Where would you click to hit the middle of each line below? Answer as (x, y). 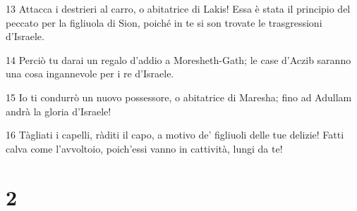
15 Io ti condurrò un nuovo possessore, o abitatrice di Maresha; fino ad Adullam (179, 97)
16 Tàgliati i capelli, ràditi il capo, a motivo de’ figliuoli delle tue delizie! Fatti (175, 135)
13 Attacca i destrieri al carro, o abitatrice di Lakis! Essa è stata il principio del (178, 8)
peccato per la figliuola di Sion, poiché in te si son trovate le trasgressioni (164, 22)
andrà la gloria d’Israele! (59, 111)
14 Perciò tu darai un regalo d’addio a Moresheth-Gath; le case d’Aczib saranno (178, 59)
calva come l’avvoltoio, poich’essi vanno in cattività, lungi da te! (144, 148)
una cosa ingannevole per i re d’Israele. (90, 73)
